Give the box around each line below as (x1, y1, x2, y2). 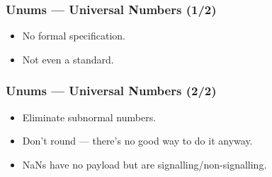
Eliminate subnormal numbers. (22, 109, 157, 124)
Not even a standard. (22, 51, 114, 66)
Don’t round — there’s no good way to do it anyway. (22, 133, 253, 148)
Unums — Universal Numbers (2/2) (6, 82, 217, 99)
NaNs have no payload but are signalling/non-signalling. (22, 157, 267, 171)
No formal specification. (22, 28, 125, 43)
